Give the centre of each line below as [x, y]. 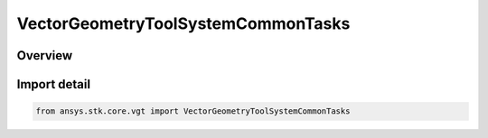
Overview [45, 55]
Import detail [53, 84]
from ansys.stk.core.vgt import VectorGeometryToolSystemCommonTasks [193, 111]
